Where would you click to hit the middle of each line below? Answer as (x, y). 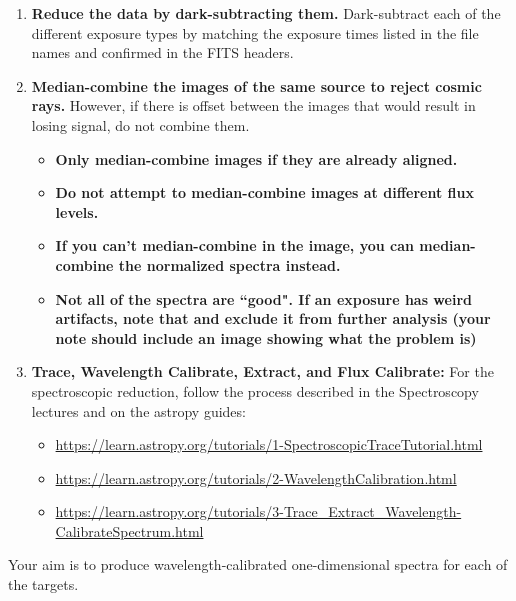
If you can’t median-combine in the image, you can (235, 245)
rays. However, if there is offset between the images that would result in (253, 105)
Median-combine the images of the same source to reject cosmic (256, 85)
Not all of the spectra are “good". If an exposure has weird (263, 298)
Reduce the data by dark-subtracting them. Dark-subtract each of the (266, 13)
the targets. (43, 584)
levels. (77, 211)
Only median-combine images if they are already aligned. (256, 158)
